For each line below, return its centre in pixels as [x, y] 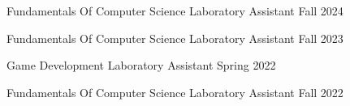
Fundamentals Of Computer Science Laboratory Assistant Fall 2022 [175, 92]
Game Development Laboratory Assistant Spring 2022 [141, 65]
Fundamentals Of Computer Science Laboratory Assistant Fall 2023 [175, 38]
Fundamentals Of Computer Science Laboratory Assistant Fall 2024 [175, 11]
